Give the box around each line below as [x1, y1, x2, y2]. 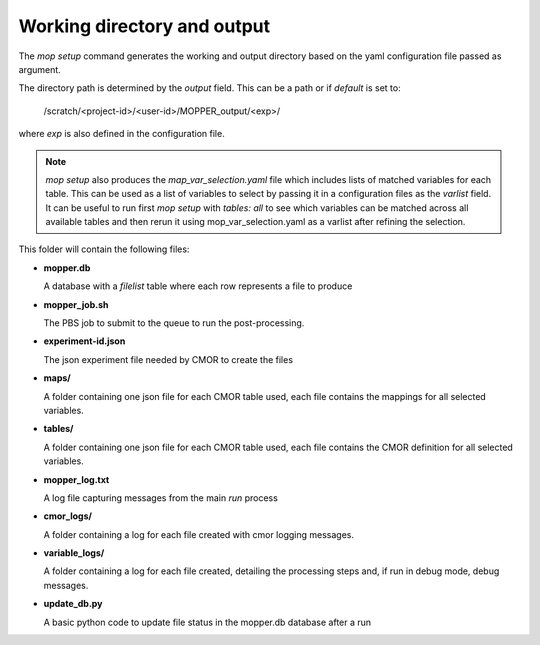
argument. [18, 63, 62, 75]
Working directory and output [18, 15, 271, 37]
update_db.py [43, 598, 103, 610]
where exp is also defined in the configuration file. [18, 128, 225, 140]
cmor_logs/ [43, 510, 92, 522]
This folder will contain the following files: [18, 243, 190, 255]
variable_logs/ [43, 547, 105, 559]
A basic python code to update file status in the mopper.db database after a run [43, 616, 372, 628]
